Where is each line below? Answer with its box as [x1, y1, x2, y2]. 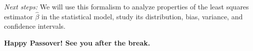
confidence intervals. [4, 21, 66, 31]
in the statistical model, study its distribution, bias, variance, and [41, 11, 243, 21]
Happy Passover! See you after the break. [4, 38, 150, 48]
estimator [4, 11, 33, 21]
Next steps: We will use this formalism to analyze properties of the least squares [4, 1, 249, 11]
